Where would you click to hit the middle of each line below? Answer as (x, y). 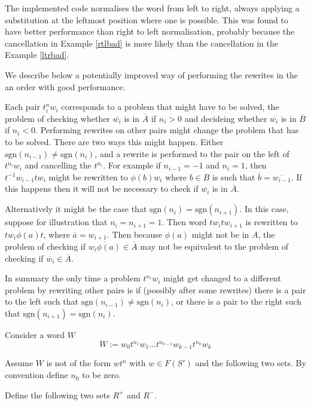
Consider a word (35, 334)
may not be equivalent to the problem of (214, 246)
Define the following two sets (57, 395)
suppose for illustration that (56, 222)
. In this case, (264, 209)
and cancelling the (58, 165)
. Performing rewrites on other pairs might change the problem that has (167, 130)
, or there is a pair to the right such (236, 301)
